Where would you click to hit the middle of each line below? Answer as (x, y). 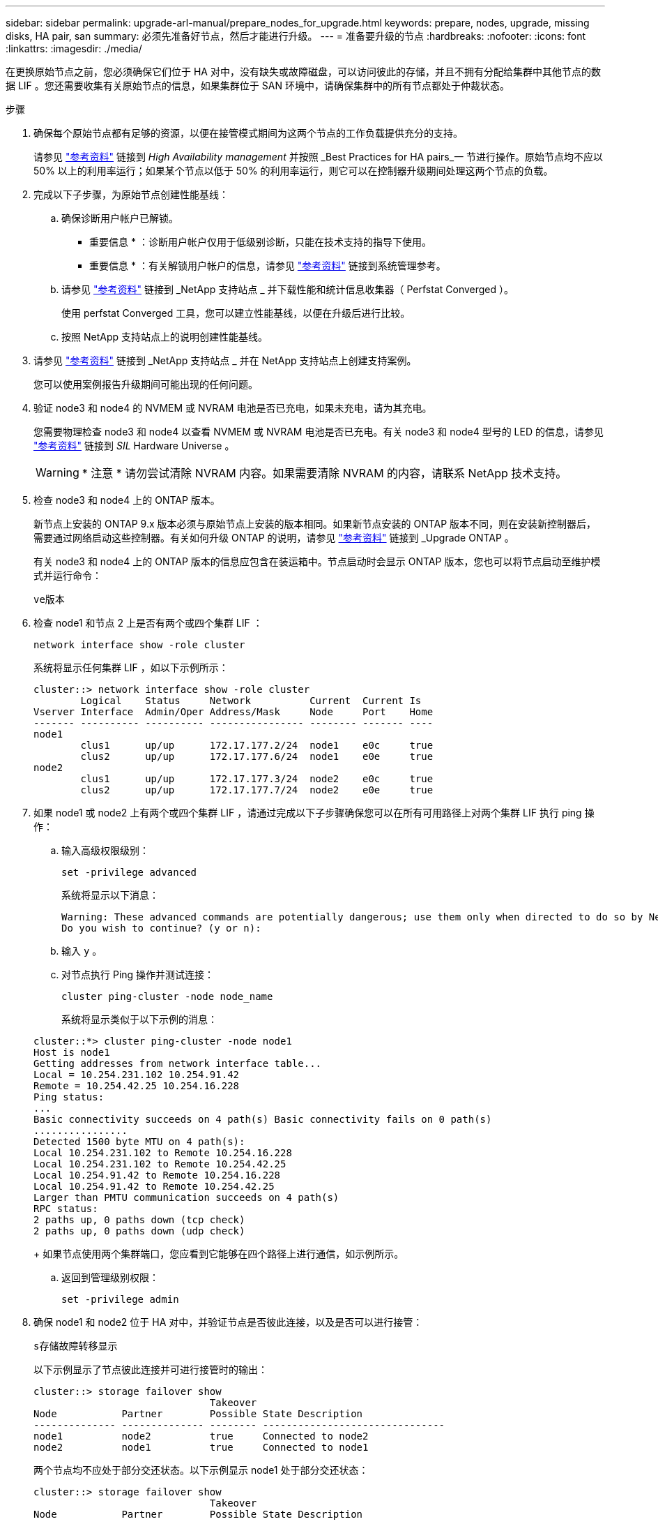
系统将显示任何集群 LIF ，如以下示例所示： (131, 667)
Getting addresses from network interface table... (178, 1063)
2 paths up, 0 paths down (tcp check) (139, 1220)
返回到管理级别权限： (110, 1277)
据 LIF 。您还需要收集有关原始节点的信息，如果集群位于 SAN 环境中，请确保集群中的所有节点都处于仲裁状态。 (258, 85)
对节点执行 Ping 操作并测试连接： (138, 974)
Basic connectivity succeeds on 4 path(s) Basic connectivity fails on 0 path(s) (263, 1119)
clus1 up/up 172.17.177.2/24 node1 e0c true (257, 745)
